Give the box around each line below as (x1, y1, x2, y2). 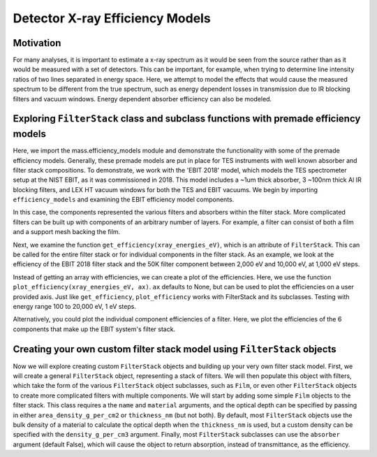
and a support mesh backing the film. (13, 228, 121, 236)
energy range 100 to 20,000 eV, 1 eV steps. (13, 302, 136, 310)
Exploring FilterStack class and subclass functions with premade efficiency (13, 113, 361, 125)
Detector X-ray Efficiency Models (13, 10, 211, 26)
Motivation (13, 37, 61, 49)
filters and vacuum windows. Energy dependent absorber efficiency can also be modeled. (13, 94, 272, 103)
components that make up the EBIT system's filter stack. (13, 325, 176, 333)
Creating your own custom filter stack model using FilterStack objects (13, 343, 337, 355)
